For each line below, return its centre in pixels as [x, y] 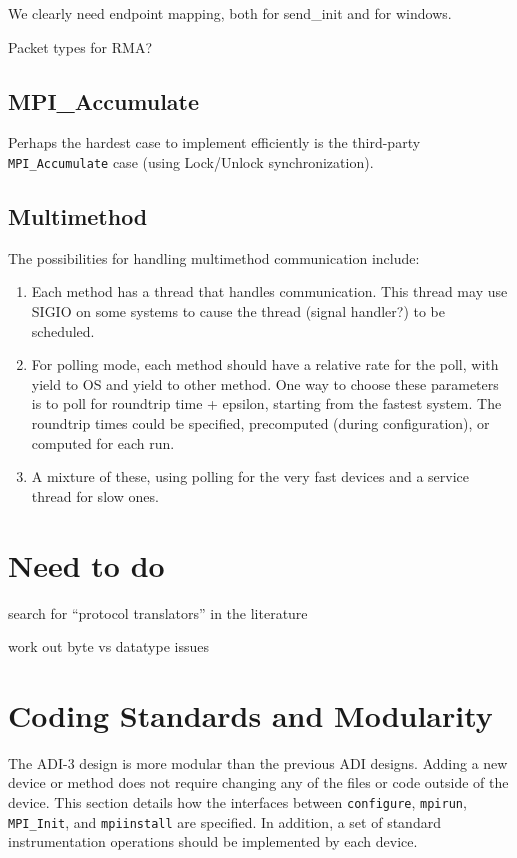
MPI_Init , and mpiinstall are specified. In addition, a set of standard [224, 821]
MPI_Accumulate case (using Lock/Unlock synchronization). [191, 161]
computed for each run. [103, 442]
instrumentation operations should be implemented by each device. [213, 841]
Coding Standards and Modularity [250, 714]
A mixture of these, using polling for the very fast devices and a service [250, 476]
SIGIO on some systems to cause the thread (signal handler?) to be [238, 311]
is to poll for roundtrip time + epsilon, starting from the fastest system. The [266, 403]
